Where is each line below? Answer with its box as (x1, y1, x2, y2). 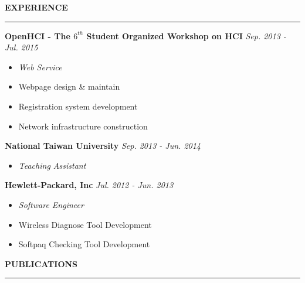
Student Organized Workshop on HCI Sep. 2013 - (86, 29, 286, 42)
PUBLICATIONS (5, 257, 78, 270)
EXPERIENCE (5, 1, 68, 13)
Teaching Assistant (18, 159, 86, 171)
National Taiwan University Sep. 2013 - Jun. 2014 (5, 139, 201, 152)
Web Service (18, 60, 62, 73)
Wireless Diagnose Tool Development (18, 218, 152, 230)
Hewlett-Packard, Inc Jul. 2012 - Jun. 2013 (5, 179, 174, 191)
